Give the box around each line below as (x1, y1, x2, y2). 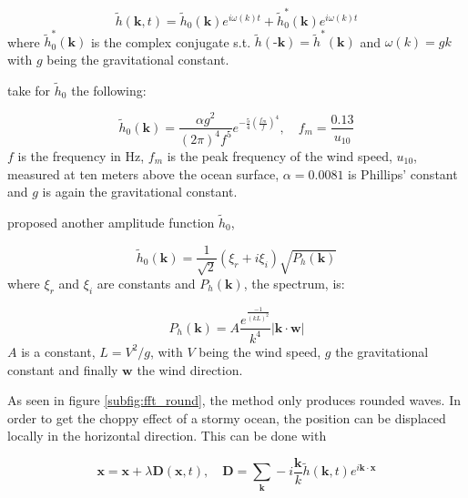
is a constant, (21, 341, 96, 361)
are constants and (97, 273, 196, 292)
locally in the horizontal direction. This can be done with (7, 426, 327, 445)
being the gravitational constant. (46, 50, 229, 69)
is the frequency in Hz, (17, 146, 145, 165)
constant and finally (7, 360, 118, 379)
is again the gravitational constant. (42, 182, 238, 201)
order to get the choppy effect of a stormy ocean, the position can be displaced (7, 408, 446, 427)
